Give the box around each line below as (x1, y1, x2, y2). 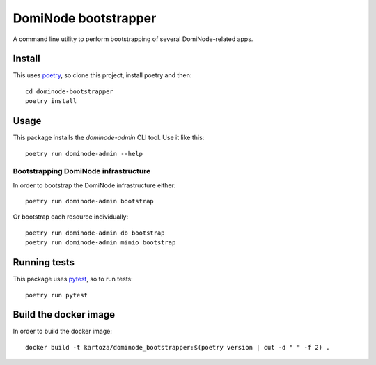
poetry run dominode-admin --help (25, 150, 143, 157)
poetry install (25, 98, 77, 105)
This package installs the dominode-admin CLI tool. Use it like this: (13, 133, 205, 142)
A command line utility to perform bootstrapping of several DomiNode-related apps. (13, 35, 253, 43)
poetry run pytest (25, 291, 88, 299)
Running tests (13, 256, 75, 268)
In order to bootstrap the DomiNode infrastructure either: (13, 181, 176, 189)
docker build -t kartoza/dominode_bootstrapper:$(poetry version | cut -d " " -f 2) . (25, 343, 330, 351)
